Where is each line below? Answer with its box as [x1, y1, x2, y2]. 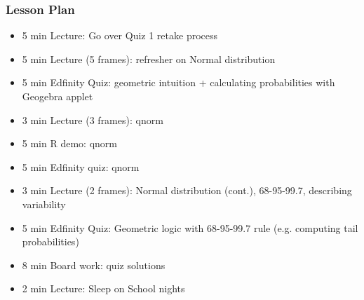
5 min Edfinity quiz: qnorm [22, 159, 140, 174]
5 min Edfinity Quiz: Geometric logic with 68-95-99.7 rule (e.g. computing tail [22, 220, 358, 235]
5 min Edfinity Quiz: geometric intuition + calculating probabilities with [22, 75, 335, 90]
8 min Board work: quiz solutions [22, 257, 166, 272]
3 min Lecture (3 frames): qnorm [22, 112, 163, 127]
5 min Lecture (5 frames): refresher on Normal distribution [22, 51, 276, 66]
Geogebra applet [22, 89, 93, 103]
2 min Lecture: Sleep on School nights [22, 281, 185, 296]
